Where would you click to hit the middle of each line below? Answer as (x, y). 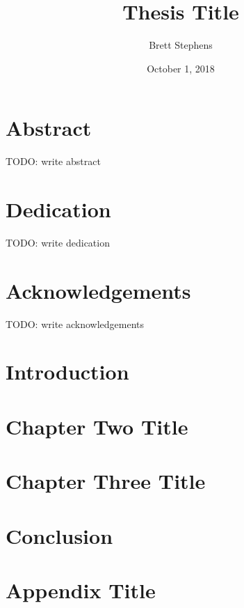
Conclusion (59, 535)
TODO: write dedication (58, 242)
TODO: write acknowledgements (75, 324)
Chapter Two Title (97, 426)
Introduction (67, 372)
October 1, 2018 (181, 68)
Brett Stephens (181, 45)
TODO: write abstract (53, 161)
